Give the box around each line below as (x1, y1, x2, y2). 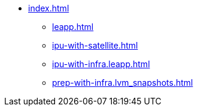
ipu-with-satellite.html (52, 40, 138, 50)
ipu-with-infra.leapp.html (52, 59, 150, 69)
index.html (28, 3, 69, 13)
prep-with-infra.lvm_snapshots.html (52, 77, 193, 88)
